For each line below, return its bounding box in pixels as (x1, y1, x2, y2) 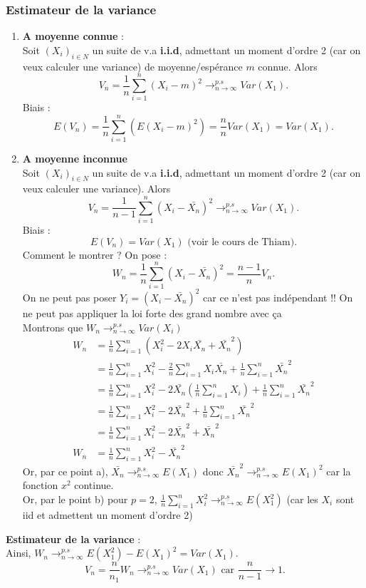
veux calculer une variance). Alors (22, 181, 171, 196)
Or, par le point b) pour (22, 492, 128, 507)
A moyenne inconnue (22, 151, 127, 166)
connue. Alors (258, 58, 318, 73)
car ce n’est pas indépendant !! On (203, 289, 353, 304)
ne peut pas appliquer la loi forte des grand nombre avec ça (22, 305, 282, 320)
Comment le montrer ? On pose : (22, 247, 167, 262)
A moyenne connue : (22, 29, 124, 43)
